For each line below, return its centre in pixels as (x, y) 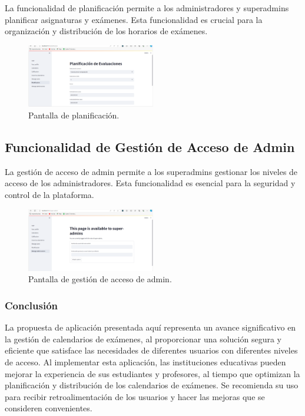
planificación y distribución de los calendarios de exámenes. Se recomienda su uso (152, 385)
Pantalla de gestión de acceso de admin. (100, 279)
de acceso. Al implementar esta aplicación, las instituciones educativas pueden (145, 362)
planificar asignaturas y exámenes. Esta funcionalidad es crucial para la (134, 19)
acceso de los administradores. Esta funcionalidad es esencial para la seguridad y (150, 183)
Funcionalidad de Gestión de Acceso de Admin (150, 146)
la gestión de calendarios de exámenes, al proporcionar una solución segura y (143, 339)
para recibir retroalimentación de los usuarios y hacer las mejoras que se (135, 396)
